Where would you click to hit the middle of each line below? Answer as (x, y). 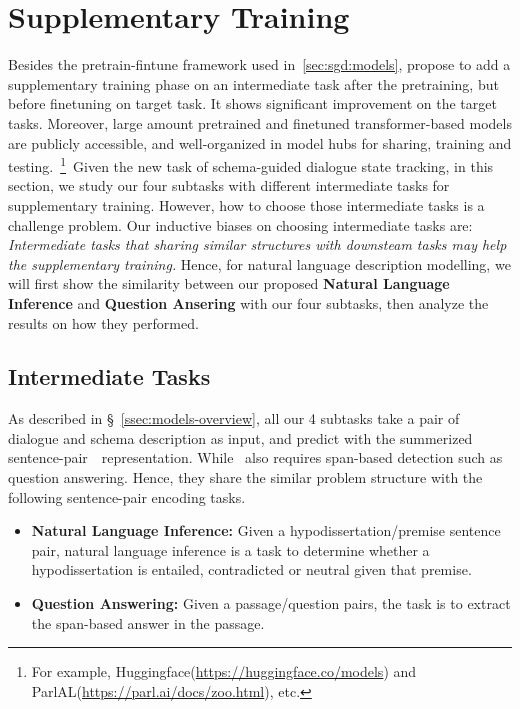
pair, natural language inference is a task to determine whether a (230, 549)
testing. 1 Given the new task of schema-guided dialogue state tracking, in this (251, 164)
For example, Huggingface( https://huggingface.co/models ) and (224, 671)
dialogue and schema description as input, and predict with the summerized (240, 437)
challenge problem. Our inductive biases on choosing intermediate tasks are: (240, 224)
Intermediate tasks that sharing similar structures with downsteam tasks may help (257, 244)
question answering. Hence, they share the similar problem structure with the (245, 477)
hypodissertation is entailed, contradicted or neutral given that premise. (251, 569)
